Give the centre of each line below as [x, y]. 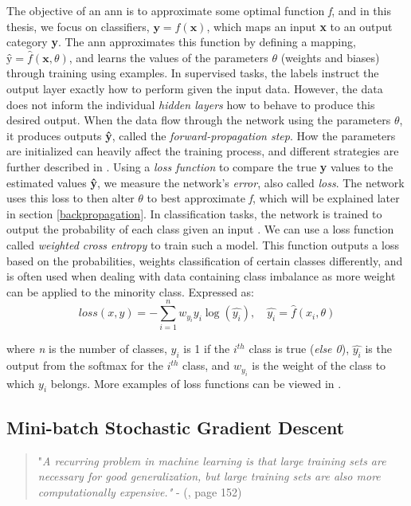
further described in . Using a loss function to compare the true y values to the [200, 166]
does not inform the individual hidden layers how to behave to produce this [191, 104]
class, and [206, 365]
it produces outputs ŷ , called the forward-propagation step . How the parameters [201, 135]
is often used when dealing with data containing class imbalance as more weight [201, 276]
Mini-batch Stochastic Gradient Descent [176, 427]
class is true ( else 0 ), [299, 349]
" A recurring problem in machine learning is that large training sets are [212, 460]
